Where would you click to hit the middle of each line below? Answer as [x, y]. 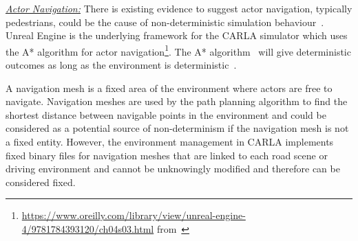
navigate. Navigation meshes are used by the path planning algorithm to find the [177, 101]
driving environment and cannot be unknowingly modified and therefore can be [173, 169]
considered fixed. [41, 182]
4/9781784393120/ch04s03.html [88, 228]
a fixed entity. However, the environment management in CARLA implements [170, 141]
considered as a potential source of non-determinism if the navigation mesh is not [177, 128]
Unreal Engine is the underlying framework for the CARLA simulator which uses [177, 35]
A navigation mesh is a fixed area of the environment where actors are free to [169, 88]
